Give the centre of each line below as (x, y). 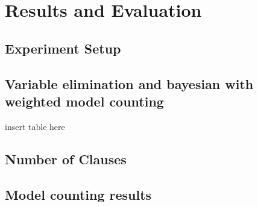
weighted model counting (84, 101)
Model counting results (78, 194)
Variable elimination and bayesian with (129, 83)
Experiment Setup (63, 48)
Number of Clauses (66, 159)
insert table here (35, 126)
